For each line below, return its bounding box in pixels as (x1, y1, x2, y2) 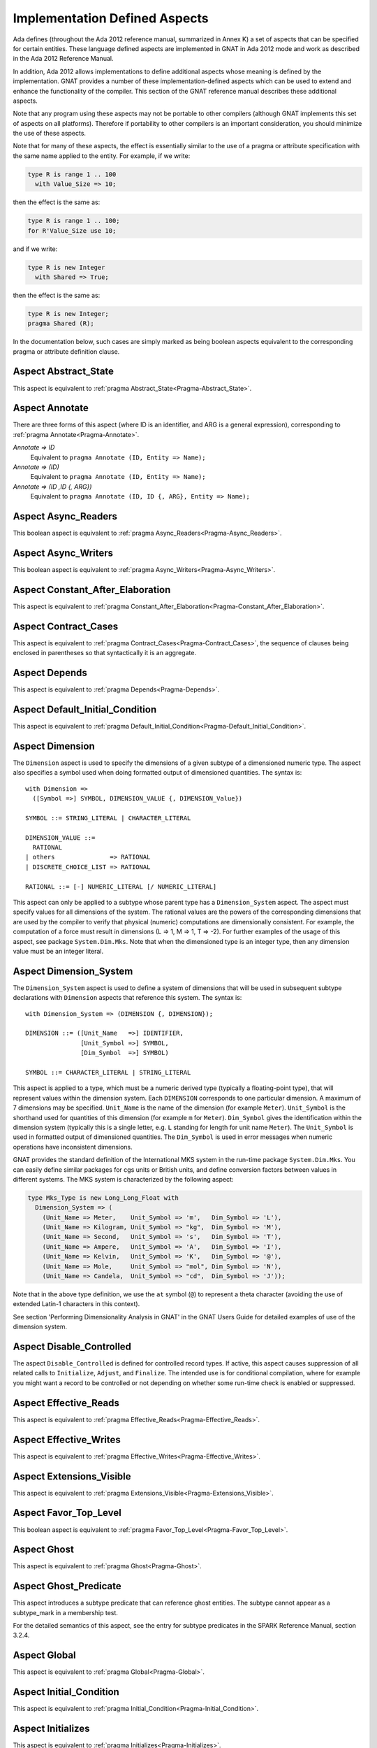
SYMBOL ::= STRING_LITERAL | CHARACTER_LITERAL (25, 814, 191, 822)
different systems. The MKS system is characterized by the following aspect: (13, 1175, 234, 1183)
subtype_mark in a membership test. (13, 1608, 119, 1617)
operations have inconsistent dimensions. (13, 1142, 133, 1151)
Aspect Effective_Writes (13, 1433, 121, 1445)
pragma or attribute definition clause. (13, 347, 120, 356)
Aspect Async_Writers (13, 547, 113, 559)
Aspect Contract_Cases (13, 620, 119, 632)
